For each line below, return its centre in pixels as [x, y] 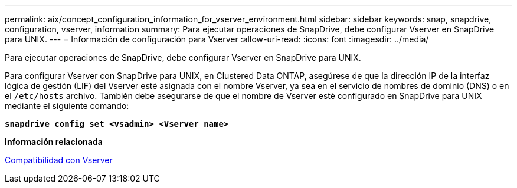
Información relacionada [54, 142]
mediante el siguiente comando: [67, 106]
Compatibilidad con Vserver [59, 160]
